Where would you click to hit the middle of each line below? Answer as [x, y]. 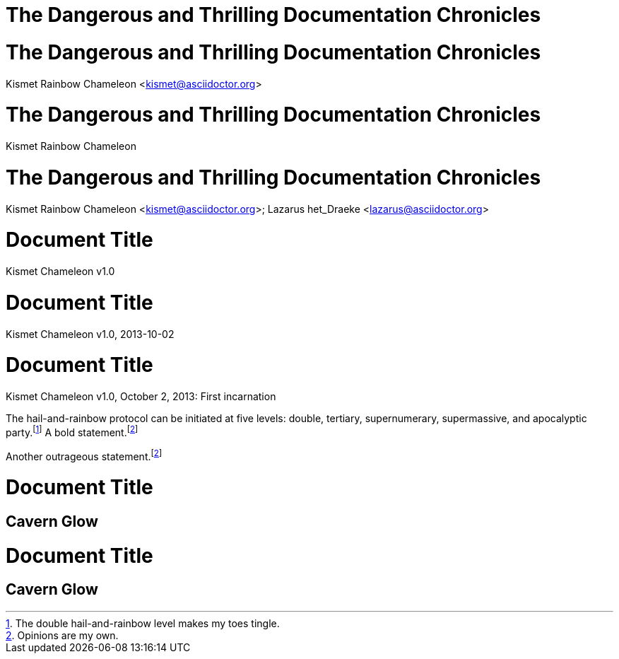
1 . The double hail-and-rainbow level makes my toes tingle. [143, 623]
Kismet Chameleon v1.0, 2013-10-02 [90, 334]
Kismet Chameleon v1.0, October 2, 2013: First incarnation [141, 396]
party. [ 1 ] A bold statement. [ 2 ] [72, 431]
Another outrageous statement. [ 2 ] [84, 455]
